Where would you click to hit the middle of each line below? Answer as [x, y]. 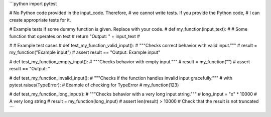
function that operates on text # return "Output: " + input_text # [75, 36]
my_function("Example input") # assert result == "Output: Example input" [85, 52]
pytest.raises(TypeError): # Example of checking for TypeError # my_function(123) [94, 85]
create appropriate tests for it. [40, 20]
